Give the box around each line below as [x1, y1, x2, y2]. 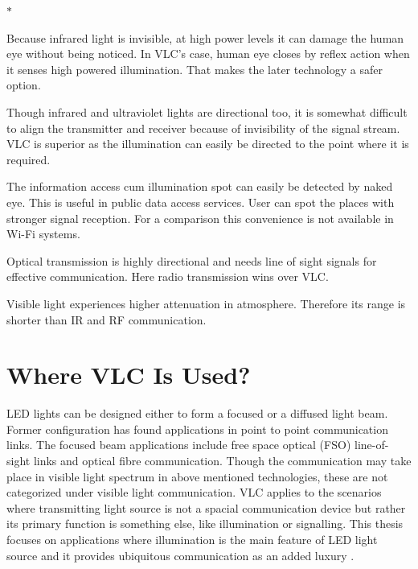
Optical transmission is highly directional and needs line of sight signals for [6, 252, 377, 269]
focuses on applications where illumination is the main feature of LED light [6, 530, 378, 547]
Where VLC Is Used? [6, 358, 251, 391]
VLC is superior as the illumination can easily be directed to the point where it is [6, 135, 409, 152]
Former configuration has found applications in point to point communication [6, 420, 388, 437]
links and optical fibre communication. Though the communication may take [33, 452, 412, 468]
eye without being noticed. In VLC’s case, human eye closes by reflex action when [6, 45, 410, 62]
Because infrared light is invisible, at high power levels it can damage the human [6, 29, 404, 46]
